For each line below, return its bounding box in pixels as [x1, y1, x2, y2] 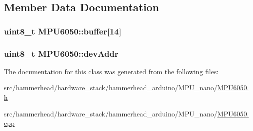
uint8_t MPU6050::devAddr [4, 47, 118, 59]
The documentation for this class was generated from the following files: [4, 66, 219, 76]
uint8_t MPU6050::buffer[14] [4, 25, 121, 37]
